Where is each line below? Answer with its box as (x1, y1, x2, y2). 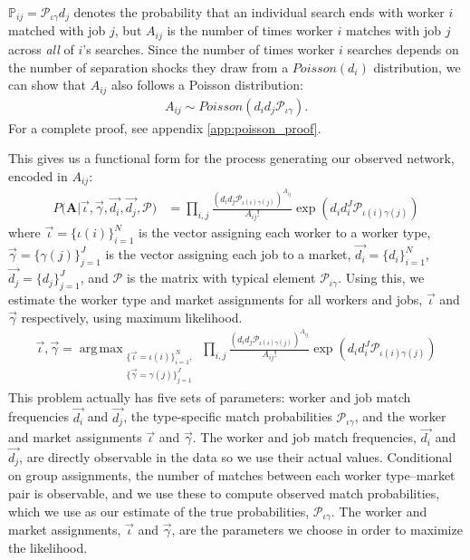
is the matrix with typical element (126, 268, 316, 287)
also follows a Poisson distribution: (111, 75, 303, 94)
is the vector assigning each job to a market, (105, 245, 351, 264)
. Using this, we (338, 268, 425, 287)
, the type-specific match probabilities (123, 407, 332, 426)
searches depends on (347, 39, 459, 58)
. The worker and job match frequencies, (192, 428, 417, 447)
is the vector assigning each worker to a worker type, (139, 223, 431, 242)
